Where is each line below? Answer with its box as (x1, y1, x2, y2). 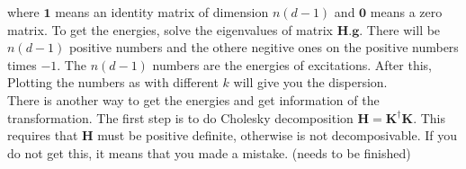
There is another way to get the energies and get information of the (7, 90, 380, 109)
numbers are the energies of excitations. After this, (152, 55, 432, 74)
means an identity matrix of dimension (55, 3, 269, 21)
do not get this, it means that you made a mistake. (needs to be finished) (7, 143, 411, 162)
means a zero (370, 3, 443, 21)
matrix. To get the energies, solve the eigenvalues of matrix (7, 20, 333, 39)
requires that (7, 126, 78, 145)
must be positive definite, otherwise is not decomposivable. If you (97, 126, 458, 145)
